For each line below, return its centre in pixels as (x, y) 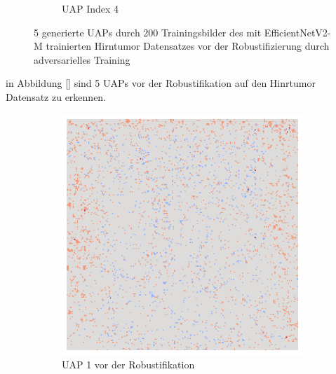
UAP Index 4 (90, 8)
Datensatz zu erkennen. (56, 96)
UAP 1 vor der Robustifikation (128, 365)
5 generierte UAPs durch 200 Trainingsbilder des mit (148, 32)
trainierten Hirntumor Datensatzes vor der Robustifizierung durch (188, 46)
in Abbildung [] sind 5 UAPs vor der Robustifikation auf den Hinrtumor (161, 83)
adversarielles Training (82, 59)
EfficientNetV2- (297, 32)
